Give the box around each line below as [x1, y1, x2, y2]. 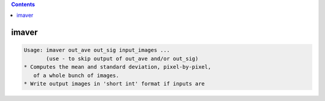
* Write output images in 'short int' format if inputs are [23, 80, 205, 87]
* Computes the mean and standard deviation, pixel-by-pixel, [23, 63, 211, 71]
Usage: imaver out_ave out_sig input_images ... [23, 47, 170, 54]
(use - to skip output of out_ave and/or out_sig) [46, 55, 199, 62]
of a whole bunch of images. [33, 72, 120, 79]
